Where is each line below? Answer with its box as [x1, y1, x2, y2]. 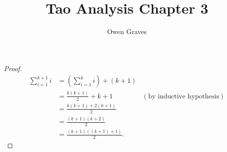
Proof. [4, 63, 22, 73]
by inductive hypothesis [148, 93, 219, 100]
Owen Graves [107, 26, 147, 37]
